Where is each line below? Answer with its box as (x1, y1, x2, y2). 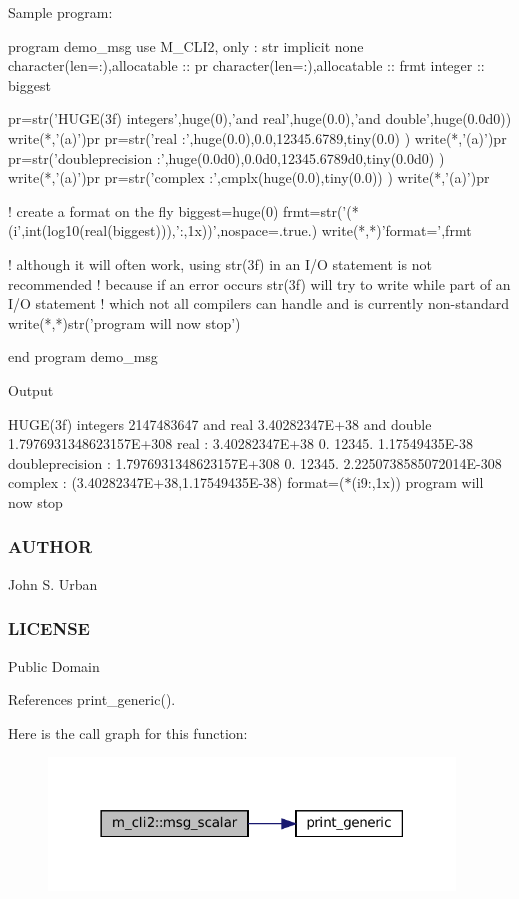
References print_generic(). (8, 689, 176, 710)
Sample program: (8, 2, 113, 22)
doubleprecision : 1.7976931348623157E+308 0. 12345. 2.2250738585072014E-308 (8, 452, 502, 473)
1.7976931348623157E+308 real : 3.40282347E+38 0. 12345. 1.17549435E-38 (8, 433, 473, 454)
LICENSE (8, 616, 90, 641)
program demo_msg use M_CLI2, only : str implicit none (8, 35, 364, 56)
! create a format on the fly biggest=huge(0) (8, 200, 279, 221)
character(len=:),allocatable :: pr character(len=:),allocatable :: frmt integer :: (8, 55, 485, 76)
